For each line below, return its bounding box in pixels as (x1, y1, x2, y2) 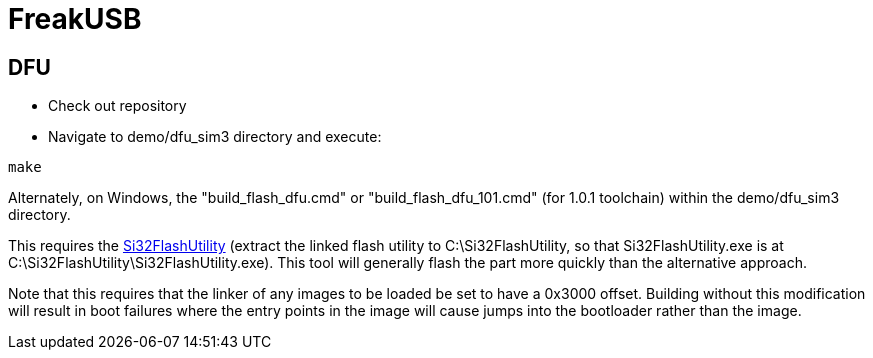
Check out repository (48, 97, 187, 115)
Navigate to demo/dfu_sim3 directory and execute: (48, 128, 382, 146)
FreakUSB (8, 2, 142, 36)
